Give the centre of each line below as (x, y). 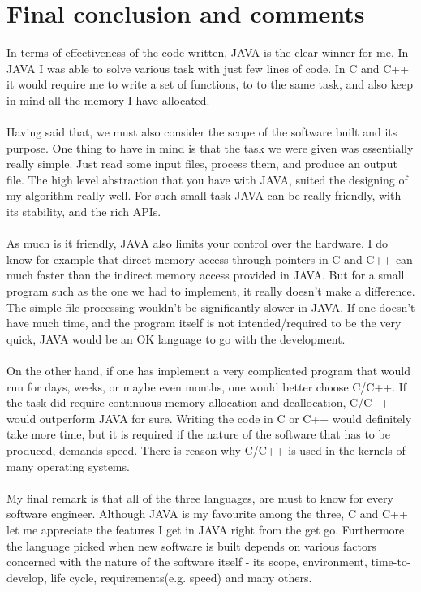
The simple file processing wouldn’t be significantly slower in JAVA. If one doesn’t (211, 307)
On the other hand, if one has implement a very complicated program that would (209, 370)
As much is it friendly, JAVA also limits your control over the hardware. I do (198, 243)
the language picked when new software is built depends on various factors (191, 545)
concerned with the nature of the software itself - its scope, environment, (187, 562)
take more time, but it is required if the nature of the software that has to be (198, 434)
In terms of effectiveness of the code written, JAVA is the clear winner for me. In (208, 52)
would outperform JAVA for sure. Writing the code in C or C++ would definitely (209, 418)
